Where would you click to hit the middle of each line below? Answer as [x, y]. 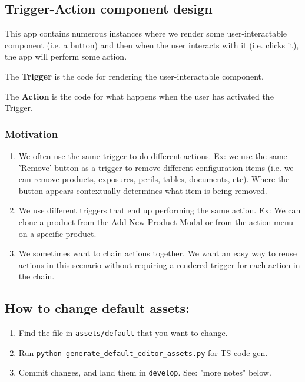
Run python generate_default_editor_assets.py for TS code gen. [143, 352]
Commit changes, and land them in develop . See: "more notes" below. [145, 372]
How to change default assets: [97, 308]
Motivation [32, 134]
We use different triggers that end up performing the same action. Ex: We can [160, 210]
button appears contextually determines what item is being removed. [143, 190]
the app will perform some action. [66, 56]
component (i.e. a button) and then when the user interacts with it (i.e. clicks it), [152, 45]
